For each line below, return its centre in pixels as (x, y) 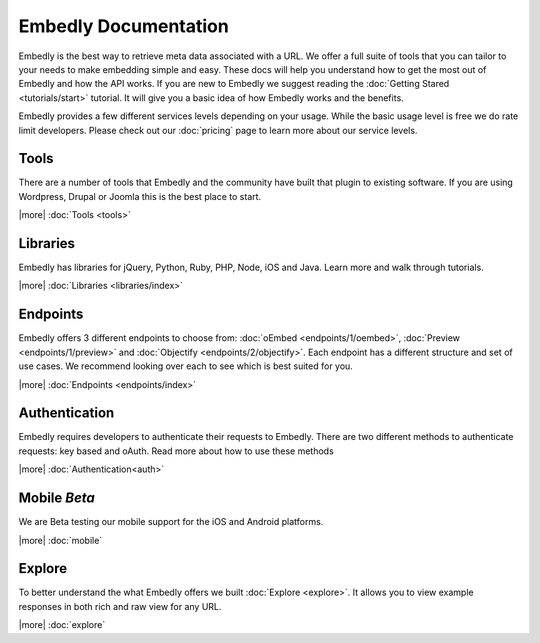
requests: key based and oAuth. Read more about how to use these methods (176, 451)
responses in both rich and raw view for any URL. (120, 606)
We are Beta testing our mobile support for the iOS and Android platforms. (171, 522)
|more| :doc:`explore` (62, 625)
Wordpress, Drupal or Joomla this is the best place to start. (140, 196)
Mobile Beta (56, 498)
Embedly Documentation (123, 26)
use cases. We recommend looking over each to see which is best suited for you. (186, 366)
